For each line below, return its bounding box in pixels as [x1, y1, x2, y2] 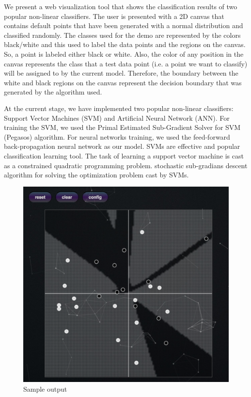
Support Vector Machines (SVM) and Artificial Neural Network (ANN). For [4, 112, 230, 123]
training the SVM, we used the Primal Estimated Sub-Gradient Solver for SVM [4, 122, 241, 132]
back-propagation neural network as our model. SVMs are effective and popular [4, 141, 240, 151]
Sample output [23, 383, 67, 394]
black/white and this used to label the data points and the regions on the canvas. [4, 39, 246, 49]
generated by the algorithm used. [4, 87, 102, 97]
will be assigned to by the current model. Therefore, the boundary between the [4, 68, 238, 78]
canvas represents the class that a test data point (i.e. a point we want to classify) [4, 58, 248, 68]
